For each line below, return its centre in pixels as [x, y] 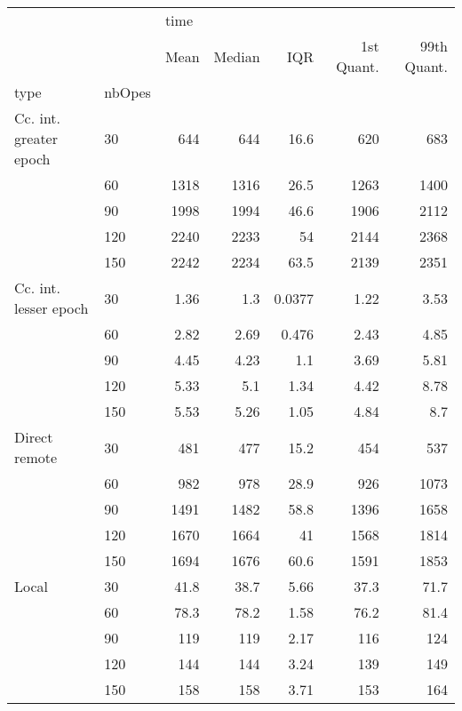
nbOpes [127, 92]
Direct [34, 437]
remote [36, 457]
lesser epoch [52, 308]
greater [36, 138]
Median [237, 56]
